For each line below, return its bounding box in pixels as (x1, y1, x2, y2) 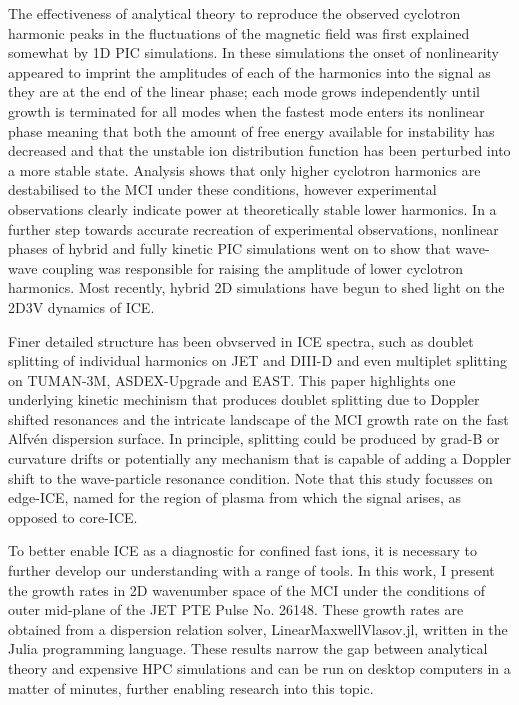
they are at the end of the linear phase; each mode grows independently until (8, 81, 480, 102)
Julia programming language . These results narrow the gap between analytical (8, 638, 488, 659)
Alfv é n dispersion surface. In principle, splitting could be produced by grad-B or (8, 428, 500, 449)
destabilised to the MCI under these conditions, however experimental (8, 179, 437, 200)
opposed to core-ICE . (8, 506, 138, 527)
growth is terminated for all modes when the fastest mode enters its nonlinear (8, 100, 485, 121)
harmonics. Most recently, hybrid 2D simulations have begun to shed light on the (8, 277, 505, 298)
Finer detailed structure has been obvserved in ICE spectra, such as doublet (8, 330, 474, 351)
